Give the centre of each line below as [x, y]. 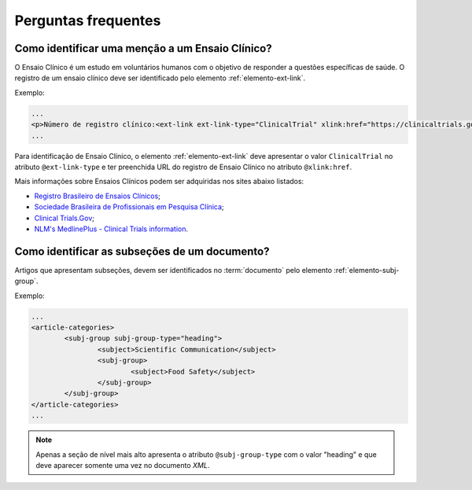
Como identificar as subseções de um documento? [142, 251]
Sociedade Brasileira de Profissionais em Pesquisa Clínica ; [129, 207]
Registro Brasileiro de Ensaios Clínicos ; [98, 196]
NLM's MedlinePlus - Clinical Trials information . [111, 229]
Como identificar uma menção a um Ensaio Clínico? [143, 48]
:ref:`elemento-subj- [367, 270]
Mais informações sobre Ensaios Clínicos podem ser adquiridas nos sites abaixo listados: [159, 182]
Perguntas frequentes [88, 20]
